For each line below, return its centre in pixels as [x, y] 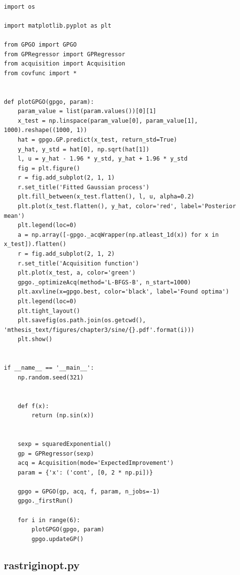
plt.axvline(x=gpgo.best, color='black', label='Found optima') [123, 292]
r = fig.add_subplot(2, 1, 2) [66, 254]
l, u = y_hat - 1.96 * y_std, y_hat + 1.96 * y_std [103, 159]
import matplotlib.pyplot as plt [58, 25]
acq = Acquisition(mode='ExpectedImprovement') [96, 463]
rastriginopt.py [42, 565]
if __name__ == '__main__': [49, 368]
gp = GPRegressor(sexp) [56, 453]
